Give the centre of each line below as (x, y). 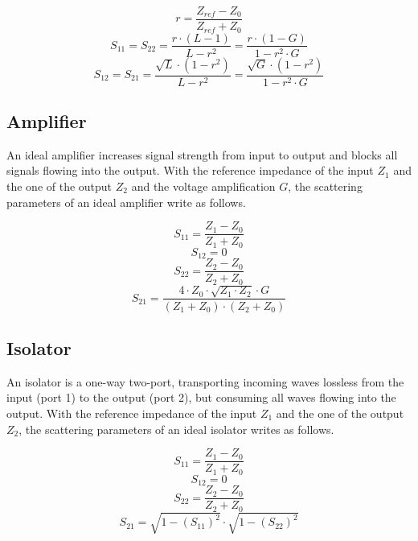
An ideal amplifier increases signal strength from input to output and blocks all (202, 154)
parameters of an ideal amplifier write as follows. (126, 202)
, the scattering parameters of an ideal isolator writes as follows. (176, 429)
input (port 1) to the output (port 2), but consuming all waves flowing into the (201, 397)
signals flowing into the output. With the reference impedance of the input (190, 170)
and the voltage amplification (203, 186)
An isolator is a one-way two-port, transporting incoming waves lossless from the (205, 381)
